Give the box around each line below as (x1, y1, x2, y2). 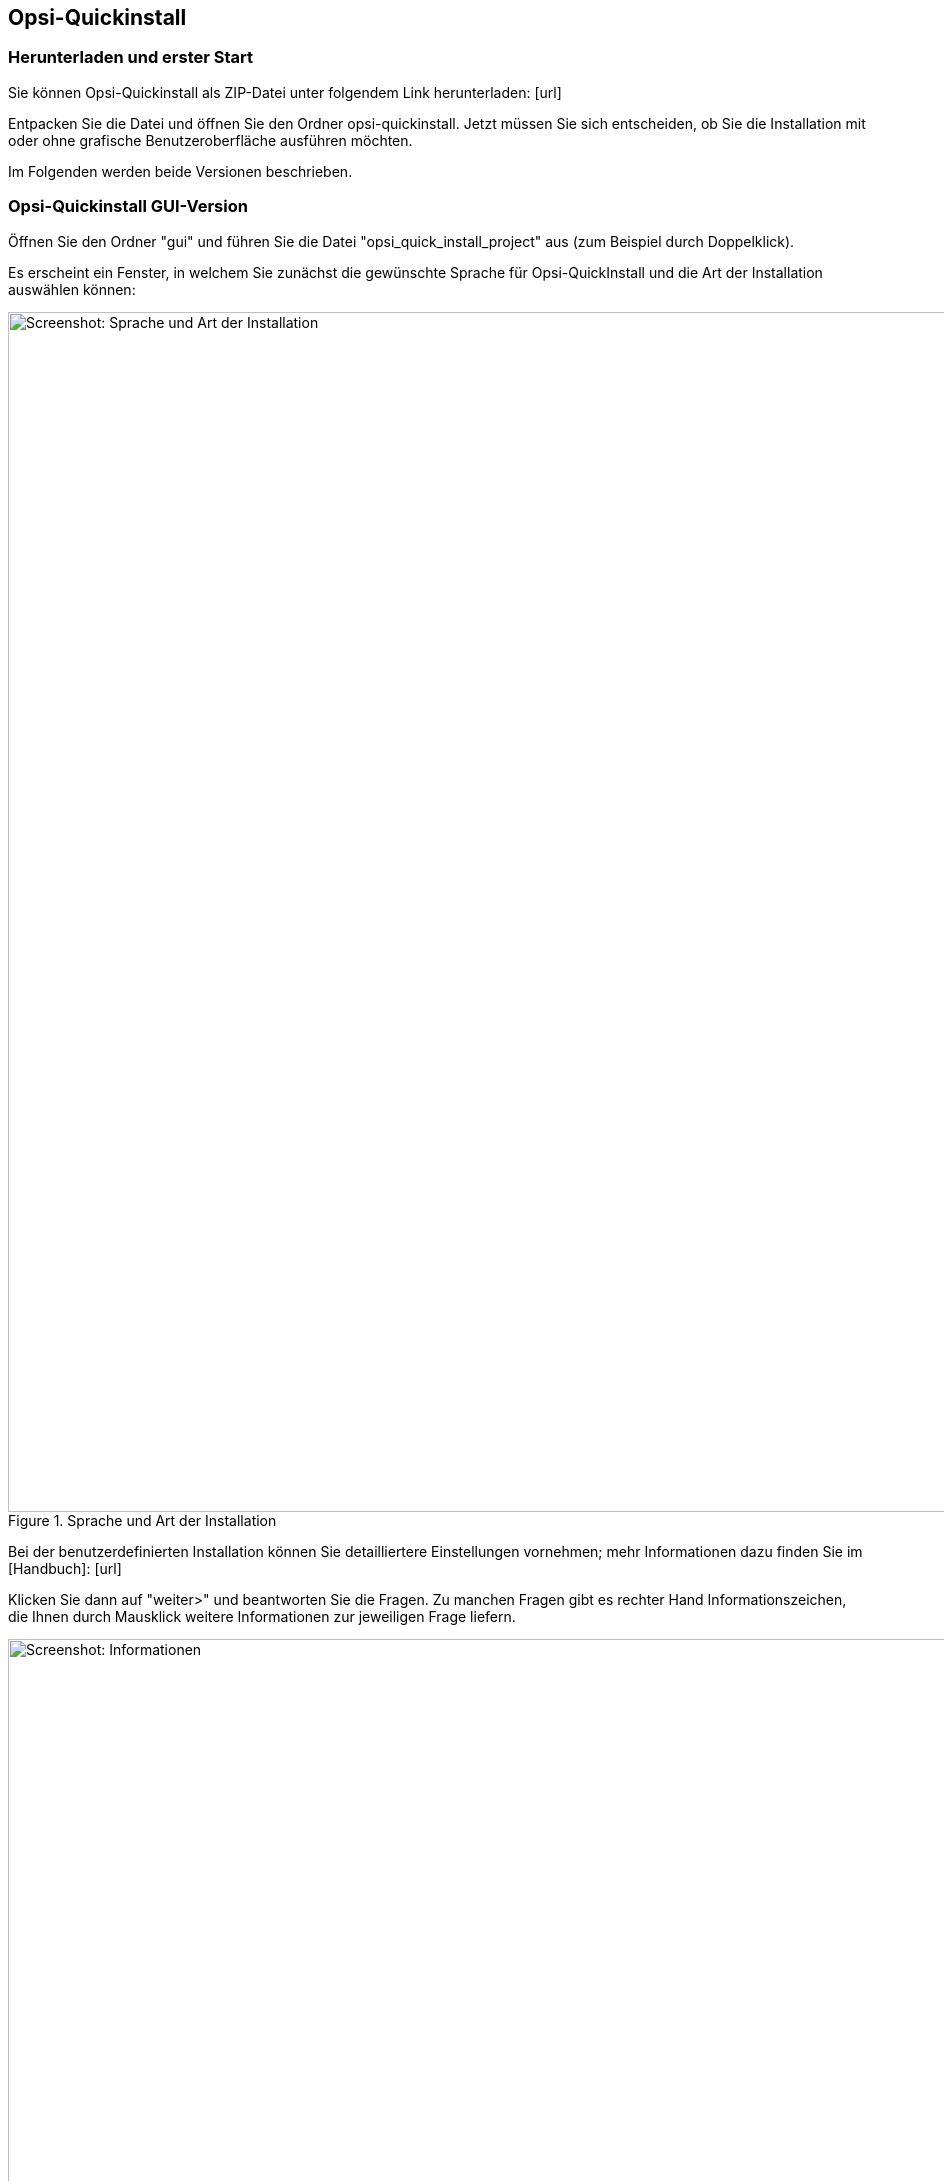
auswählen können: (8, 280, 136, 298)
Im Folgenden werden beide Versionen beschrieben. (8, 162, 353, 180)
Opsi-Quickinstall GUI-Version (8, 196, 248, 217)
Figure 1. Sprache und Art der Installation (8, 1511, 277, 1529)
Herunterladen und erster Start (8, 47, 254, 68)
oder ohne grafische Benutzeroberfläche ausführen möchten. (8, 131, 413, 149)
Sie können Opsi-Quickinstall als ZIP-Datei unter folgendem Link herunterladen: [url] (8, 83, 562, 101)
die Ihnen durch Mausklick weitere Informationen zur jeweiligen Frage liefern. (8, 1607, 516, 1625)
